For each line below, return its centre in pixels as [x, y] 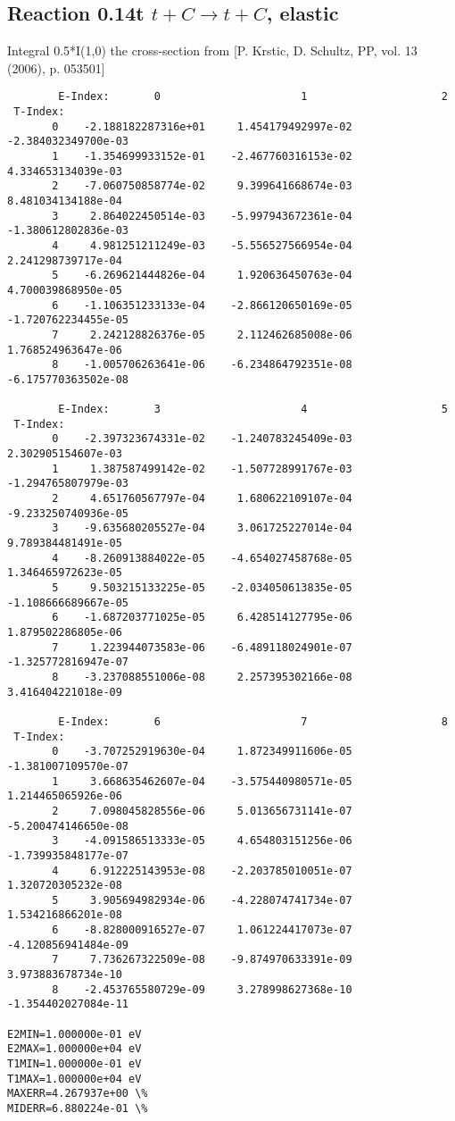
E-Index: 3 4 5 [253, 410]
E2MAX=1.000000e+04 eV [74, 1049]
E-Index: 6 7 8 [253, 721]
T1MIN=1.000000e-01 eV [74, 1064]
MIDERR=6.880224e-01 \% [78, 1109]
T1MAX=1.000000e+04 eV [74, 1079]
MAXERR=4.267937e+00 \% [78, 1094]
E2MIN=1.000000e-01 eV [74, 1034]
